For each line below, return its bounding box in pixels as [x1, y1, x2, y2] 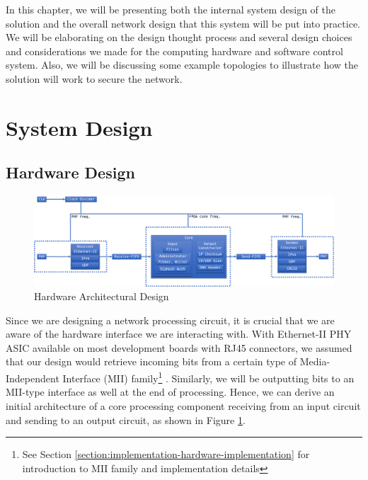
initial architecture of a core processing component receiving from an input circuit [6, 398, 361, 413]
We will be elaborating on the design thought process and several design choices [6, 30, 352, 45]
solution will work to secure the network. [6, 71, 183, 86]
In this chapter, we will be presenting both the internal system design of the [6, 2, 335, 16]
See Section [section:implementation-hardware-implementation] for [22, 447, 310, 462]
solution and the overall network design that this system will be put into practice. [6, 16, 361, 30]
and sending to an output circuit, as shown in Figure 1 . [6, 412, 246, 427]
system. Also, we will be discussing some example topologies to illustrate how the [6, 57, 359, 72]
